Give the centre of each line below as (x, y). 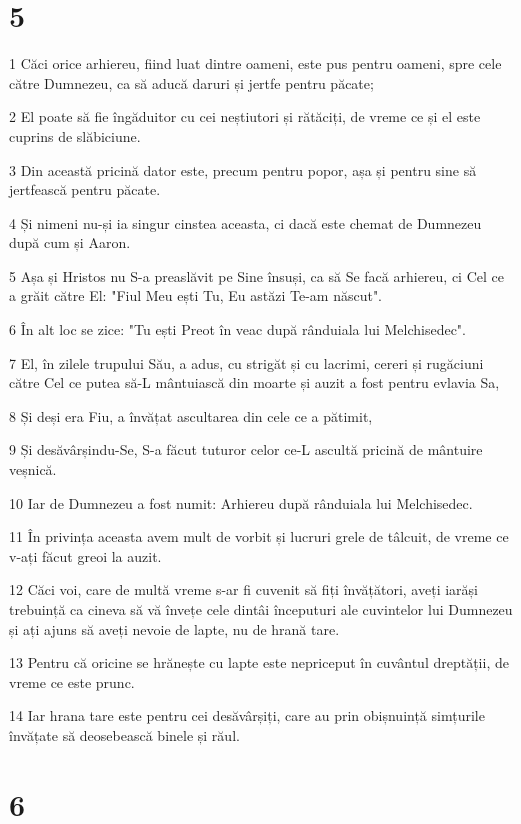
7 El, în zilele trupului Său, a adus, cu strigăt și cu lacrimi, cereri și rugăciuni (246, 362)
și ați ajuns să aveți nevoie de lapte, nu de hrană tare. (174, 628)
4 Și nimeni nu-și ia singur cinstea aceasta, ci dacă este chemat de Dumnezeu (245, 222)
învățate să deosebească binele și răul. (124, 734)
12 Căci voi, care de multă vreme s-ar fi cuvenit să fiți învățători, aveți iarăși (243, 589)
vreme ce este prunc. (72, 681)
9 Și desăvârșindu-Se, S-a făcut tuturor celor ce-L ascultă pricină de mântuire (246, 449)
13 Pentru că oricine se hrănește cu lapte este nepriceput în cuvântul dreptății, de (259, 662)
